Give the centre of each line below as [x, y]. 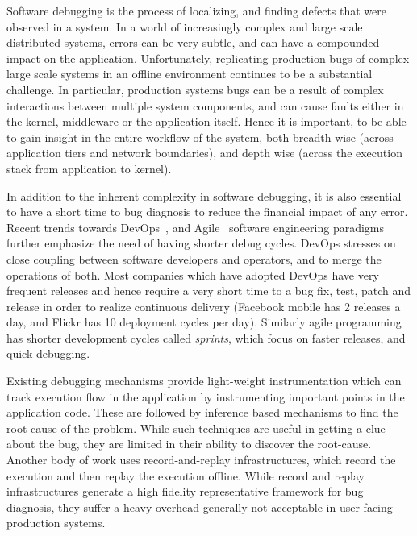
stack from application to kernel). [89, 168]
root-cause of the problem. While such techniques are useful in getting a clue [196, 428]
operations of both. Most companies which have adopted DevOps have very [193, 274]
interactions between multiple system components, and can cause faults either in [205, 105]
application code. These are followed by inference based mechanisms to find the [202, 412]
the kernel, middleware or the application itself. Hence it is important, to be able [206, 121]
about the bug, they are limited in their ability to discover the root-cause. [189, 444]
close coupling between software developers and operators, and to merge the [194, 258]
